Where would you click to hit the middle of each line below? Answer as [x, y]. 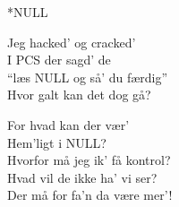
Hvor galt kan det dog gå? [79, 95]
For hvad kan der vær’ [68, 124]
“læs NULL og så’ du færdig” [88, 77]
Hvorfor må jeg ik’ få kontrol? [89, 160]
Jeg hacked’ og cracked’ [72, 42]
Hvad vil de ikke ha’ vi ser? [82, 177]
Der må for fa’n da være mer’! [90, 195]
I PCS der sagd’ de [59, 60]
